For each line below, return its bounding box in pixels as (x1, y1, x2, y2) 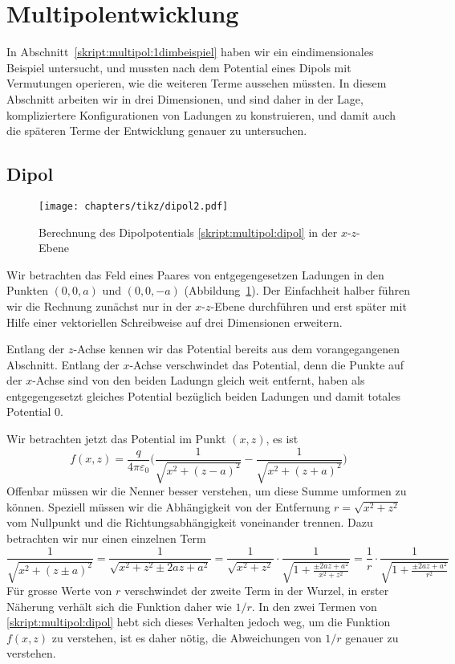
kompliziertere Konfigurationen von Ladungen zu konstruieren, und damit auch (6, 106, 396, 123)
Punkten (6, 282, 48, 299)
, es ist (266, 430, 299, 447)
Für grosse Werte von (6, 581, 112, 598)
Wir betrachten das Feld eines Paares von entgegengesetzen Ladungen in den (6, 266, 384, 283)
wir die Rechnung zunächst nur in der (6, 297, 192, 314)
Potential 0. (6, 403, 63, 420)
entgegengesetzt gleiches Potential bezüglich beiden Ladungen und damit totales (6, 387, 400, 404)
